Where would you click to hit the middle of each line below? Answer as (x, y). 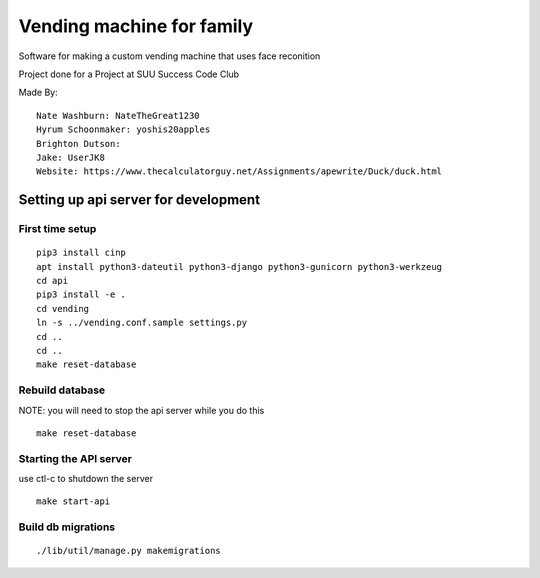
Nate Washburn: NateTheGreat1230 (118, 115)
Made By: (38, 92)
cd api (52, 281)
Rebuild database (62, 390)
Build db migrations (67, 527)
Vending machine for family (136, 26)
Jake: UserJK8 (70, 157)
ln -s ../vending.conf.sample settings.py (142, 323)
